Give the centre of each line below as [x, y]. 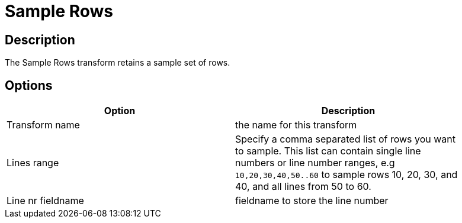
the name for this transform [296, 125]
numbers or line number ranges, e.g [315, 163]
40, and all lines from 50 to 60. [303, 187]
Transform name [43, 125]
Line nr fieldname [45, 201]
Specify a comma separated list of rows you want [346, 139]
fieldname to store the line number [312, 201]
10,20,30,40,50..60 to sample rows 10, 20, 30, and [346, 175]
